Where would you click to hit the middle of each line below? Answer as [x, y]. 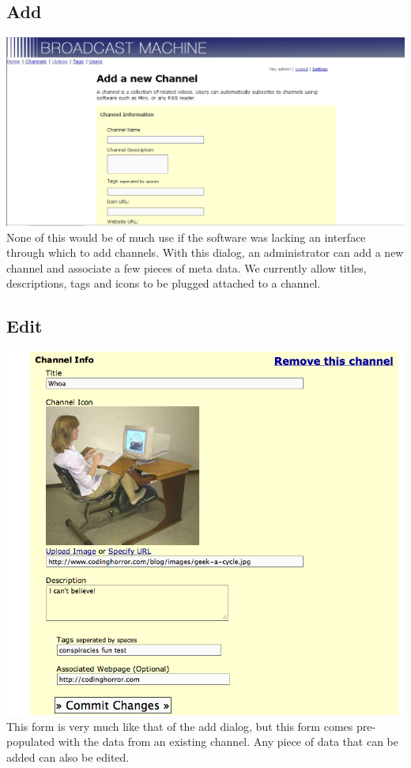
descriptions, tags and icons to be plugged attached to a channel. [164, 283]
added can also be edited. [68, 757]
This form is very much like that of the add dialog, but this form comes [180, 726]
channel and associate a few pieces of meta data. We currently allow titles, [187, 267]
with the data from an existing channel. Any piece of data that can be [228, 742]
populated [31, 742]
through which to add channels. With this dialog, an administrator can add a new [205, 252]
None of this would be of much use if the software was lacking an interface [186, 237]
